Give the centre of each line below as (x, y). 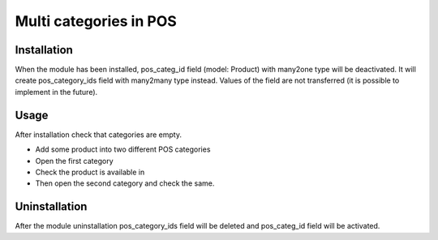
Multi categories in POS (96, 21)
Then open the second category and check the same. (125, 183)
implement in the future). (56, 92)
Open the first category (74, 161)
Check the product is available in (90, 172)
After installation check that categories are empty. (99, 135)
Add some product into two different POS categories (123, 149)
